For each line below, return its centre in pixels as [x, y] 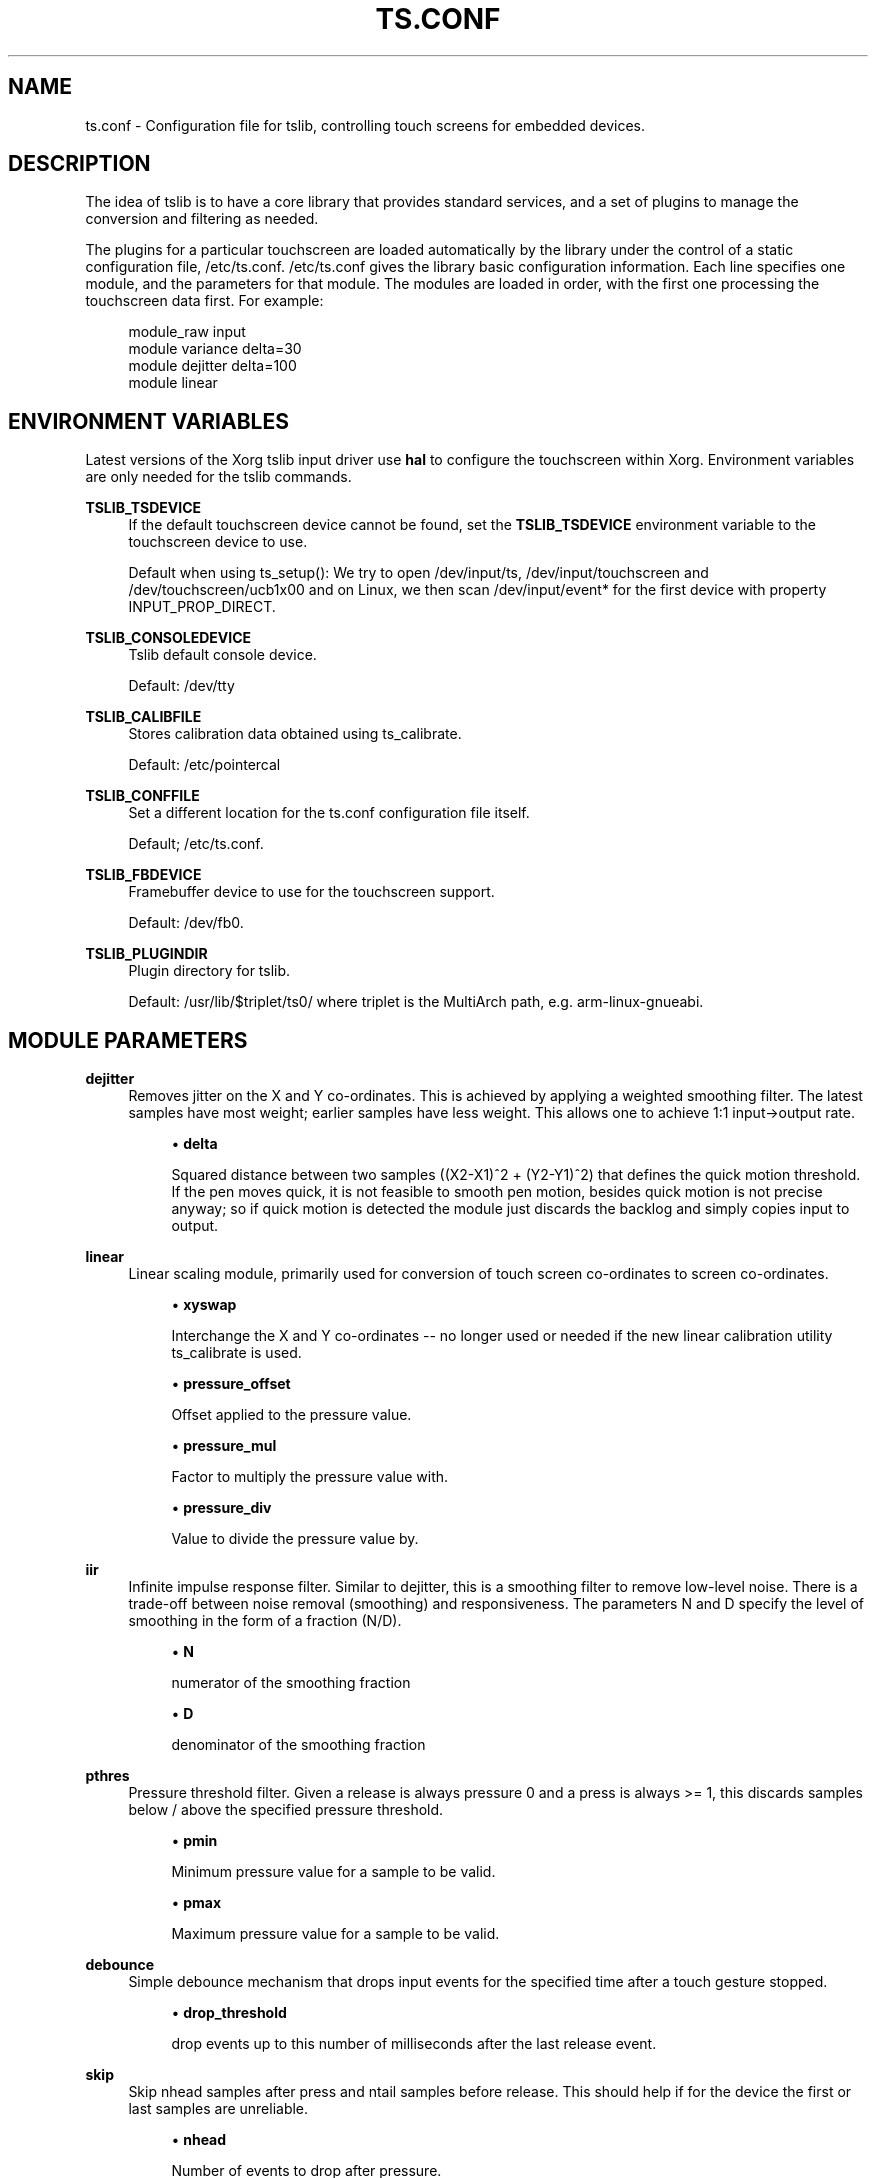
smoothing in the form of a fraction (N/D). [265, 1621]
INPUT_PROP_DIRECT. [202, 607]
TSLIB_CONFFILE [142, 796]
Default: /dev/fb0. [186, 923]
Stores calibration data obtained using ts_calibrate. [295, 734]
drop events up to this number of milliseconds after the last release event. [414, 2044]
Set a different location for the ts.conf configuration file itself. [329, 813]
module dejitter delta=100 [212, 366]
